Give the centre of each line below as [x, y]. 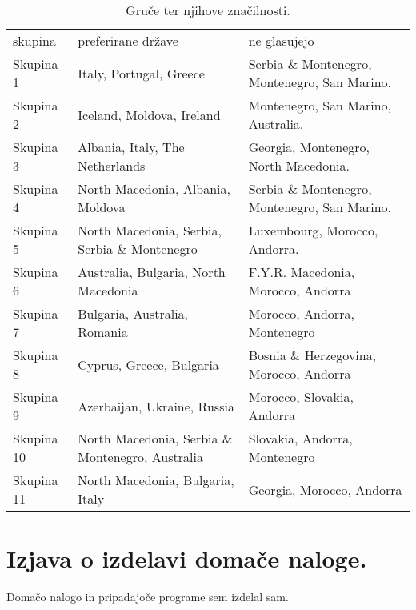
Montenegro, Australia [140, 457]
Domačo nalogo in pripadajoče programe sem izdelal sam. [148, 597]
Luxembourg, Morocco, [313, 230]
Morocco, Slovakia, [301, 397]
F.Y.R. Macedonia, [302, 272]
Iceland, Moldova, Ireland [149, 114]
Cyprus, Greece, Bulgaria [148, 364]
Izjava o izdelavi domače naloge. [187, 558]
